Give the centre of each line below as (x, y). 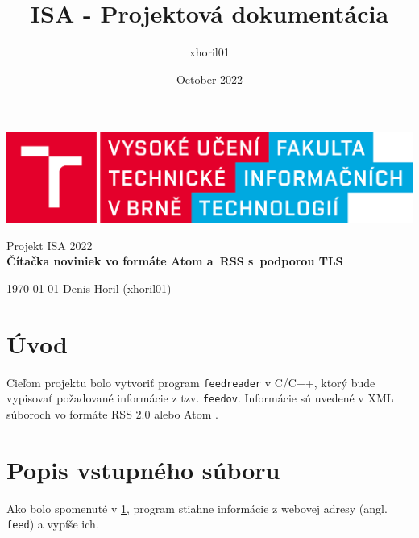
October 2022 (209, 79)
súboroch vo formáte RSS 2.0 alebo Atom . (112, 413)
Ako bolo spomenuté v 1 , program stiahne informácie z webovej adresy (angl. (197, 508)
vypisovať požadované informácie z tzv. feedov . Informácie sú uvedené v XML (200, 398)
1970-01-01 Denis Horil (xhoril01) (89, 288)
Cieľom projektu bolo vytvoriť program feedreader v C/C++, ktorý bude (191, 382)
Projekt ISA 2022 (50, 245)
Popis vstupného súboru (143, 469)
